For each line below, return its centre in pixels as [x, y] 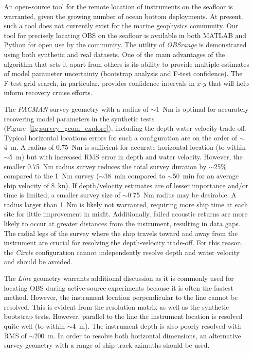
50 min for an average [206, 176]
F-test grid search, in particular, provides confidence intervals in [99, 83]
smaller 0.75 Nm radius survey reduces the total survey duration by [105, 166]
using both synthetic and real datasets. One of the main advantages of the [115, 54]
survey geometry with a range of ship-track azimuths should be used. [107, 345]
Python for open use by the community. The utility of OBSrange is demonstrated [125, 45]
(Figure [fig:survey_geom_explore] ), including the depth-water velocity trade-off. [126, 128]
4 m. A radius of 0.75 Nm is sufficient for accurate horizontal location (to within [125, 147]
